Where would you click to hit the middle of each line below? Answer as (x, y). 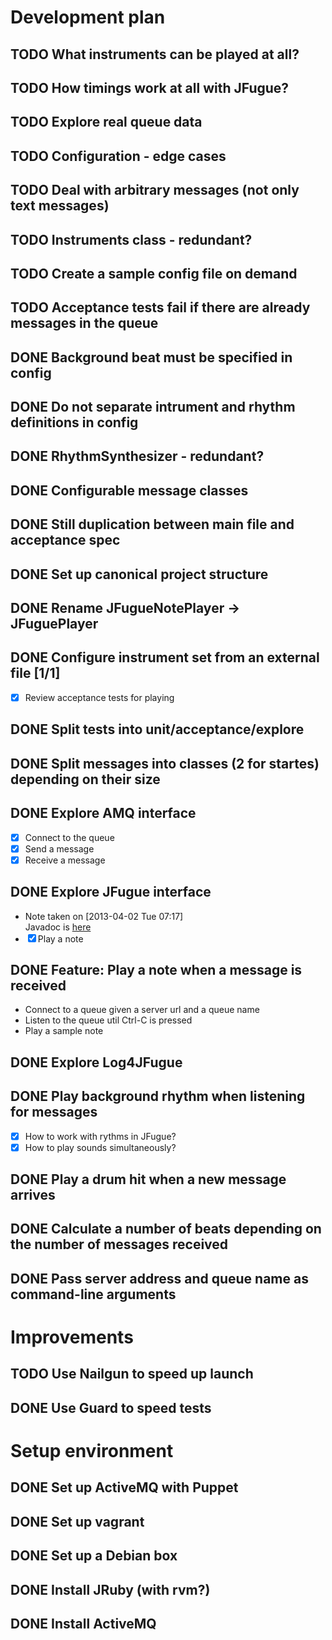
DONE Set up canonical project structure (139, 574)
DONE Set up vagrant (77, 1521)
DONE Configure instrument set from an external (165, 657)
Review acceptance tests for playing (99, 697)
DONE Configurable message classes (129, 490)
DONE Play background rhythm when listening (158, 1096)
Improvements (72, 1337)
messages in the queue (84, 323)
